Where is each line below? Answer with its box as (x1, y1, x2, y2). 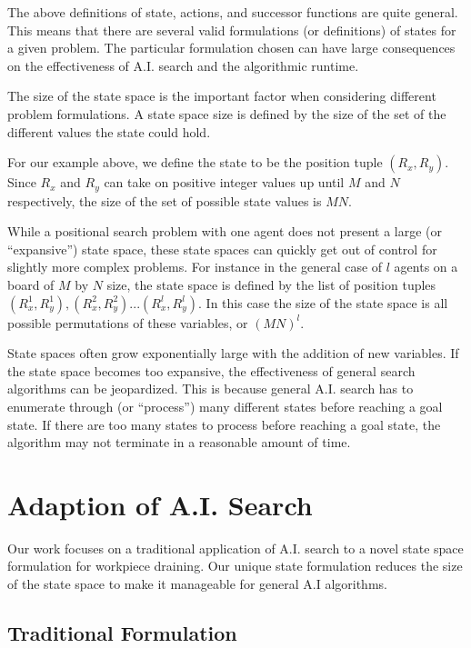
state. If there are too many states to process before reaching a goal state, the (7, 414, 441, 434)
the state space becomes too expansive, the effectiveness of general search (7, 361, 416, 380)
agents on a (394, 257, 458, 276)
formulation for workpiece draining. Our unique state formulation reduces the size (7, 556, 463, 575)
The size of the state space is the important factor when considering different (7, 86, 436, 105)
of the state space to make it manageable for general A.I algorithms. (7, 574, 387, 593)
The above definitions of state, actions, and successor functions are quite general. (7, 3, 458, 21)
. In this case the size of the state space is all (198, 293, 448, 312)
